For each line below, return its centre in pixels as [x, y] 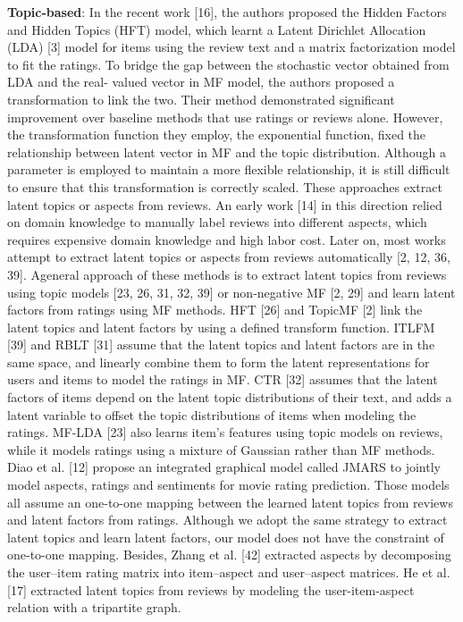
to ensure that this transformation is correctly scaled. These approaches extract [225, 186]
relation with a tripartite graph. [94, 607]
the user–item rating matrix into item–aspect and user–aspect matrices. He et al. [229, 572]
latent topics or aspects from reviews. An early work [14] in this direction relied [225, 204]
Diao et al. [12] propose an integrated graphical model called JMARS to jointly [224, 467]
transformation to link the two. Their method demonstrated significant [201, 99]
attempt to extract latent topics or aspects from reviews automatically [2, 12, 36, [229, 257]
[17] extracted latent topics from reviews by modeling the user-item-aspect [211, 589]
